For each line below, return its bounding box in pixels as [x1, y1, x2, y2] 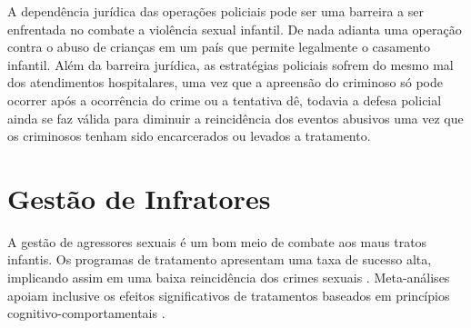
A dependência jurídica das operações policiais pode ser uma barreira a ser [7, 2, 424, 20]
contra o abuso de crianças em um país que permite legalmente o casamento [7, 37, 431, 56]
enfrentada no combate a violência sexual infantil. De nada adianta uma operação [7, 19, 462, 38]
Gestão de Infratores [7, 179, 271, 216]
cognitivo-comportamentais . [7, 303, 165, 323]
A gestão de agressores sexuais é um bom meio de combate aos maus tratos [7, 232, 427, 251]
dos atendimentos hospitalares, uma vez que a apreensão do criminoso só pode [7, 73, 443, 92]
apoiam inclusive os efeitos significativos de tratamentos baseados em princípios [7, 285, 450, 304]
